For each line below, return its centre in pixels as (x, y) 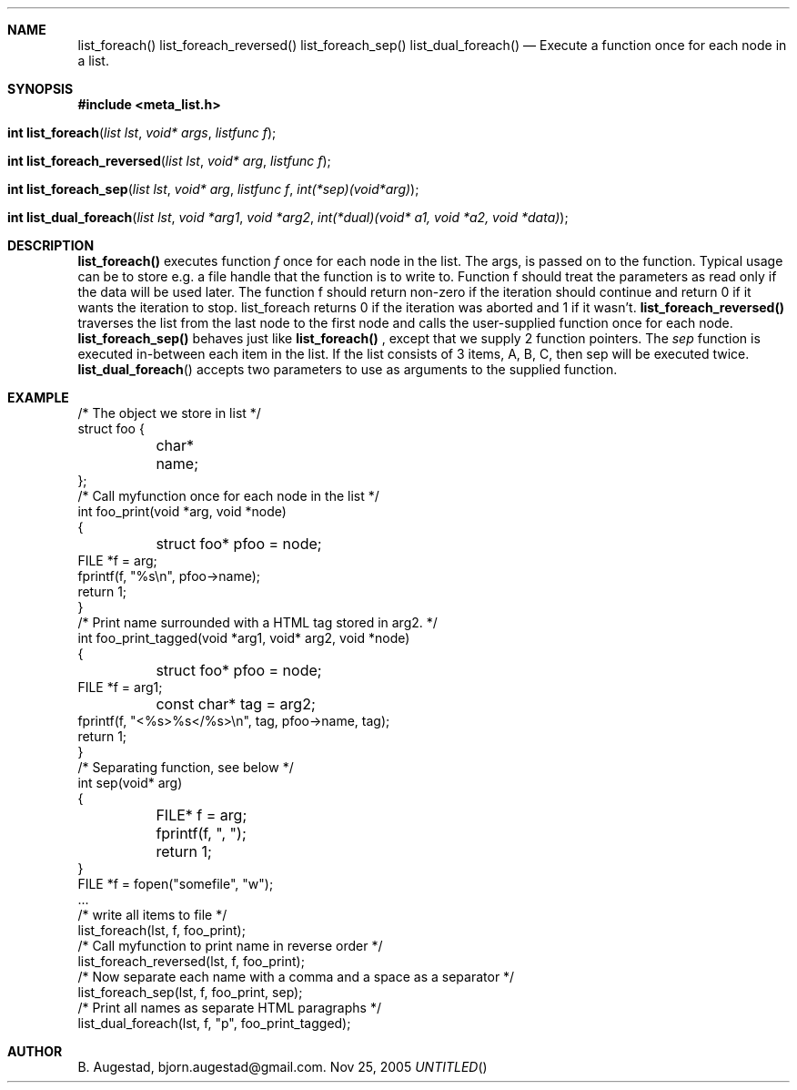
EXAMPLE (38, 397)
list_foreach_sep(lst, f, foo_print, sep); (190, 992)
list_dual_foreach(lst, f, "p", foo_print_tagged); (214, 1023)
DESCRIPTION (51, 245)
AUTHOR (35, 1051)
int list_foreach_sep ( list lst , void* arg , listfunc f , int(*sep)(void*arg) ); (213, 189)
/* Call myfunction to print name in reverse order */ (230, 946)
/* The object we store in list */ (169, 413)
